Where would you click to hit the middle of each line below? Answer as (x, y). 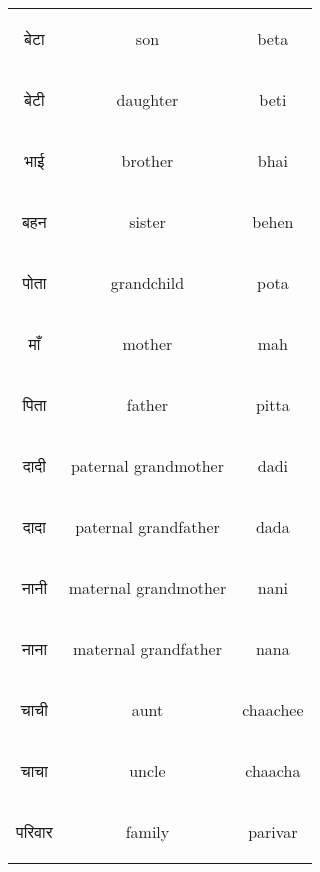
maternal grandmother (147, 587)
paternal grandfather (147, 526)
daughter (147, 99)
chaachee (273, 709)
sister (147, 221)
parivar (273, 831)
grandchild (147, 282)
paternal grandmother (147, 465)
